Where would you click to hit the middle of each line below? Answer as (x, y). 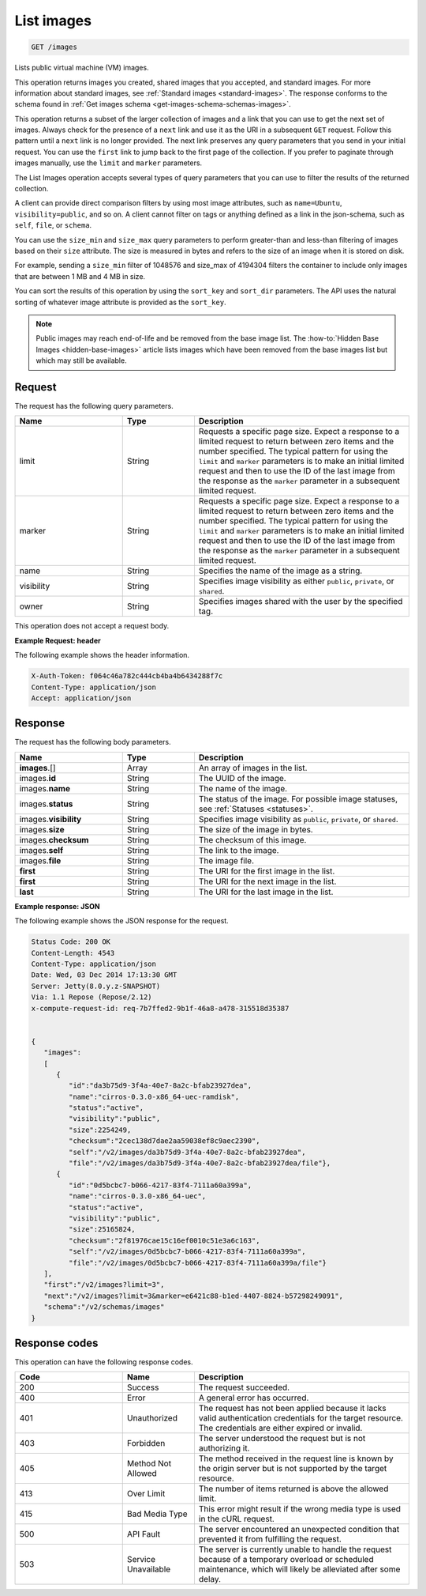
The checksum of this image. (252, 840)
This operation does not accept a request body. (92, 626)
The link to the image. (239, 850)
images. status (46, 804)
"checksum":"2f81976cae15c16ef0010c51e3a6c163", (164, 1240)
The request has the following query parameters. (94, 406)
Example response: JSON (57, 906)
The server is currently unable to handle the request (295, 1549)
